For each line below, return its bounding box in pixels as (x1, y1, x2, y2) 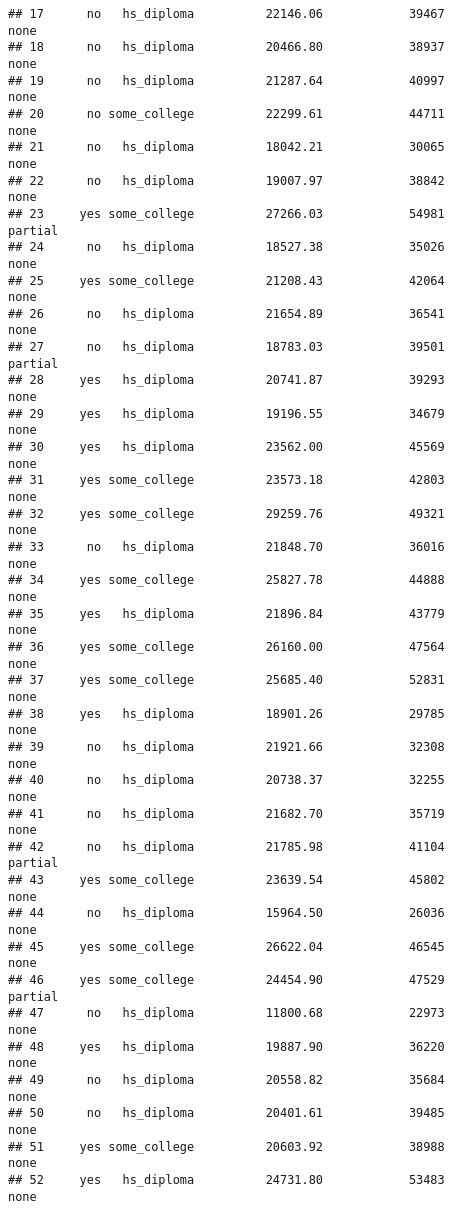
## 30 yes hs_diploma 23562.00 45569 (8, 440, 445, 455)
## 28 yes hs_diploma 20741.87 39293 (8, 373, 445, 388)
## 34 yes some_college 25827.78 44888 (8, 573, 445, 588)
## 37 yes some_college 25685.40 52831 (8, 673, 445, 688)
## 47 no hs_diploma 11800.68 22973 (8, 1006, 445, 1021)
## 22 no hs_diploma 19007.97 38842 (8, 173, 445, 188)
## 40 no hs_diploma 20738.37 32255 (8, 773, 445, 788)
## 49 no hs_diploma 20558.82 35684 (8, 1073, 445, 1087)
